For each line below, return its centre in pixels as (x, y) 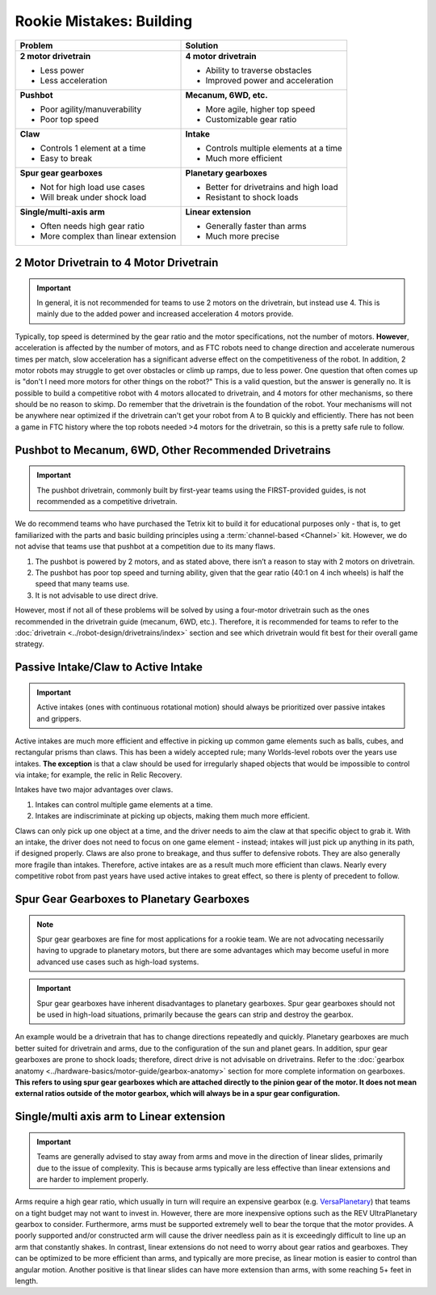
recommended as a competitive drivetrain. (107, 501)
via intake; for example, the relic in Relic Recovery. (99, 775)
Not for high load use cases (92, 187)
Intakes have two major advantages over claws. (94, 789)
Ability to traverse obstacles (259, 70)
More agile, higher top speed (260, 109)
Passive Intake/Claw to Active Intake (109, 667)
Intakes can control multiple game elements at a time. (124, 804)
